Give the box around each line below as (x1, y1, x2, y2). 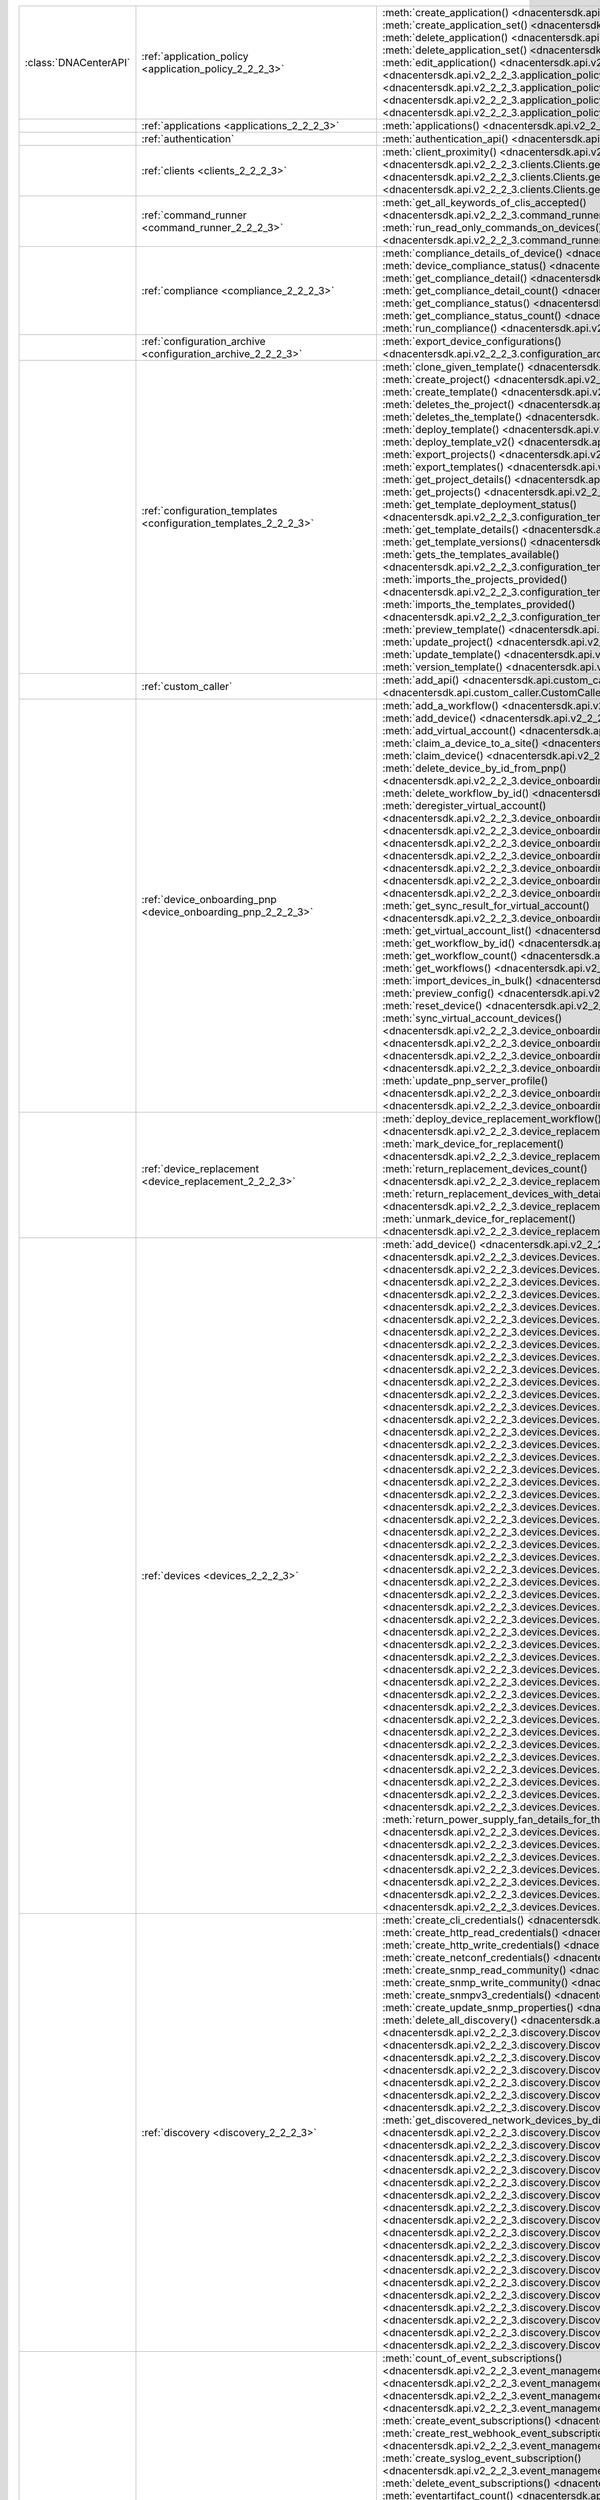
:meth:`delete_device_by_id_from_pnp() (382, 761, 567, 775)
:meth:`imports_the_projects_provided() (382, 573, 568, 586)
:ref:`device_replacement (141, 1162, 260, 1175)
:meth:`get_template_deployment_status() (382, 498, 577, 511)
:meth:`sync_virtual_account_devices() (382, 1011, 563, 1025)
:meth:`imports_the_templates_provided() (382, 598, 576, 611)
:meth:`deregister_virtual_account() (382, 799, 547, 812)
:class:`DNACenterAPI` (24, 56, 131, 69)
